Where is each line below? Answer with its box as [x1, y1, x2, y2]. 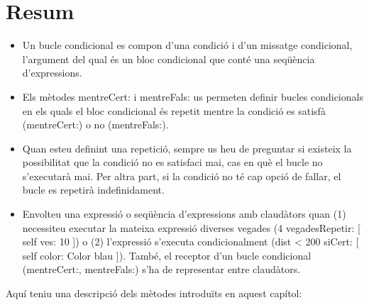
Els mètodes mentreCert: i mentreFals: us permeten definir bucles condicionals [22, 89, 363, 104]
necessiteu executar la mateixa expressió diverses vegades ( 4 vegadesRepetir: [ [22, 220, 360, 235]
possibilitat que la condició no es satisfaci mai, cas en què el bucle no [22, 155, 323, 170]
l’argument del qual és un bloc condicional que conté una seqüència [22, 51, 315, 66]
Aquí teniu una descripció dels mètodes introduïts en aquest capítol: [6, 286, 302, 301]
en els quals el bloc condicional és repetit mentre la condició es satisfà [22, 103, 326, 118]
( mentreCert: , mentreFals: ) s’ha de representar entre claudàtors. [22, 262, 301, 277]
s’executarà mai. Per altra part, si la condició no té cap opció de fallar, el [22, 168, 341, 183]
